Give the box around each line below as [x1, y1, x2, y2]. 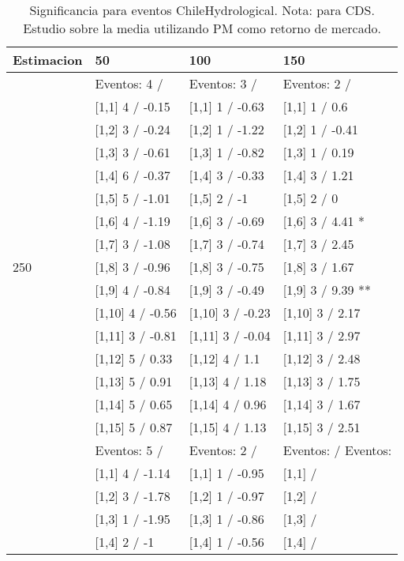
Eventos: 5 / [95, 441, 163, 459]
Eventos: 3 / [189, 74, 257, 92]
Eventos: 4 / [95, 74, 163, 92]
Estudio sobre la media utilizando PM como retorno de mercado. [23, 19, 382, 37]
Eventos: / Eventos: [282, 441, 392, 459]
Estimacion [13, 51, 83, 69]
